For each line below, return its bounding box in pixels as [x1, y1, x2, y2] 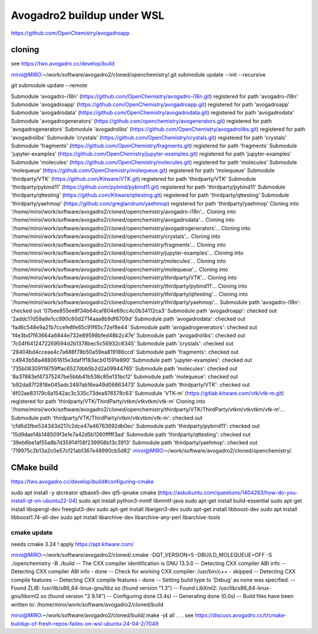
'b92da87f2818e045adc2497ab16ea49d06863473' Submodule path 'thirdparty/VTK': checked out [11, 381, 250, 388]
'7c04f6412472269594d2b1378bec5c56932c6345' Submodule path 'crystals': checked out [11, 340, 234, 347]
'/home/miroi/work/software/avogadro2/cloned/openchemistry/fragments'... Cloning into [11, 241, 226, 248]
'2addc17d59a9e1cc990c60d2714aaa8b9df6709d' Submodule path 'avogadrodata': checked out [11, 315, 246, 322]
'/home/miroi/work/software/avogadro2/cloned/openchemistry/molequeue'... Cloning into [11, 266, 228, 273]
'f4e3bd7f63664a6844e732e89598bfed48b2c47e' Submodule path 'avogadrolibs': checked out [11, 332, 246, 339]
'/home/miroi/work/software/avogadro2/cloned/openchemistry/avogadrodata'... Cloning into [11, 216, 235, 223]
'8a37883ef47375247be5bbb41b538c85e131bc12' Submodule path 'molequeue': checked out [11, 373, 238, 380]
